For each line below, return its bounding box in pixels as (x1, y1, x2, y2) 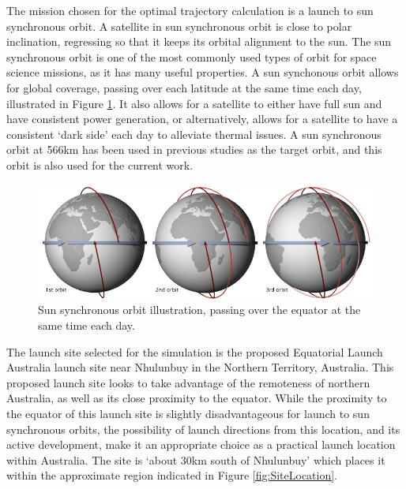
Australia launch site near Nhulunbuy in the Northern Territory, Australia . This (6, 359, 394, 375)
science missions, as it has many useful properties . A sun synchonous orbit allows (6, 64, 399, 80)
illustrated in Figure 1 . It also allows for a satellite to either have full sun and (6, 95, 382, 111)
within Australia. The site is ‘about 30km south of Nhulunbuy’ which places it (6, 451, 385, 468)
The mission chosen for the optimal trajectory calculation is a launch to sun (6, 2, 374, 18)
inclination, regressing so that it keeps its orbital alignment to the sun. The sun (6, 33, 392, 50)
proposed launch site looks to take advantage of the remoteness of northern (6, 374, 370, 390)
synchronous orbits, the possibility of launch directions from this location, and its (6, 420, 400, 437)
